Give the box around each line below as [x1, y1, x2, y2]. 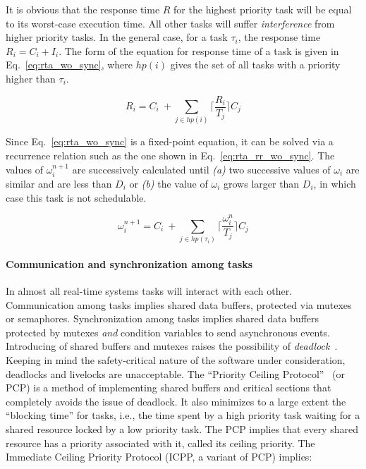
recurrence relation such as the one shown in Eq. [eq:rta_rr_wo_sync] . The [6, 147, 335, 162]
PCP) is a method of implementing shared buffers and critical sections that [6, 380, 331, 395]
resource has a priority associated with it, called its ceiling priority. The [6, 435, 315, 450]
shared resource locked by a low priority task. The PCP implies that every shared [6, 421, 358, 436]
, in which [313, 176, 356, 190]
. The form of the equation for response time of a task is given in [59, 43, 339, 58]
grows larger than [224, 176, 300, 190]
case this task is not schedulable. [6, 190, 147, 205]
